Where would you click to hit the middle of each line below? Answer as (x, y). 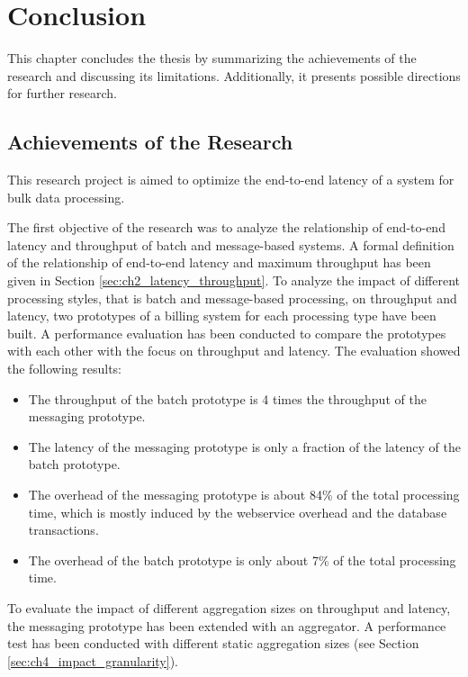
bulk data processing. (66, 197)
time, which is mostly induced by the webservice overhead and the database (238, 512)
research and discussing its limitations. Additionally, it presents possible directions (234, 75)
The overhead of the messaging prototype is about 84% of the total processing (244, 495)
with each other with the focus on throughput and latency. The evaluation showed (234, 351)
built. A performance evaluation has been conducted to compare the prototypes (227, 333)
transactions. (63, 530)
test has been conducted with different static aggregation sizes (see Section (213, 643)
